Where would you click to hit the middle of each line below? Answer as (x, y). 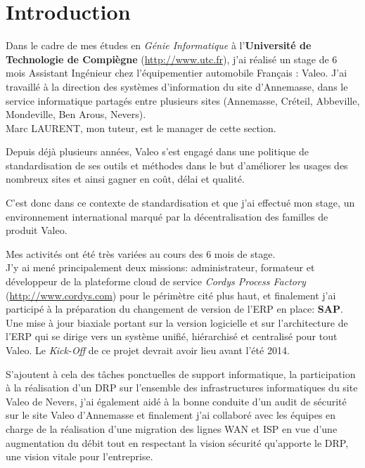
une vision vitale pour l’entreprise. (79, 456)
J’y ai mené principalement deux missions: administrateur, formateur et (160, 267)
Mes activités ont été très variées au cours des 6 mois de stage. (141, 253)
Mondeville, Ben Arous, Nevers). (76, 114)
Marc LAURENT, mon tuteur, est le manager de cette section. (141, 128)
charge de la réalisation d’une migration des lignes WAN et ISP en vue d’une (172, 428)
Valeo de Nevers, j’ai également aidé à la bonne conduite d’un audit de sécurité (176, 401)
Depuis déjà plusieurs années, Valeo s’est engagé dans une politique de (157, 151)
